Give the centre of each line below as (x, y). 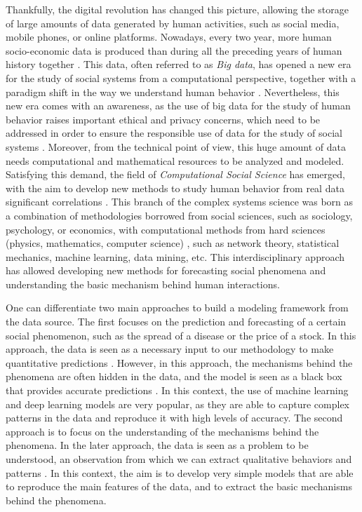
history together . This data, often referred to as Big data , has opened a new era (179, 64)
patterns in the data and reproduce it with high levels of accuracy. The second (174, 418)
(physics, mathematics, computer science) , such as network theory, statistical (173, 243)
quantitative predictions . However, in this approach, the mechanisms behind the (179, 362)
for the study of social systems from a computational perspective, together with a (181, 78)
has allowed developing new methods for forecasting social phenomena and (166, 270)
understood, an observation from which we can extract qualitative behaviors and (179, 459)
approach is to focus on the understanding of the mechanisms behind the (162, 431)
